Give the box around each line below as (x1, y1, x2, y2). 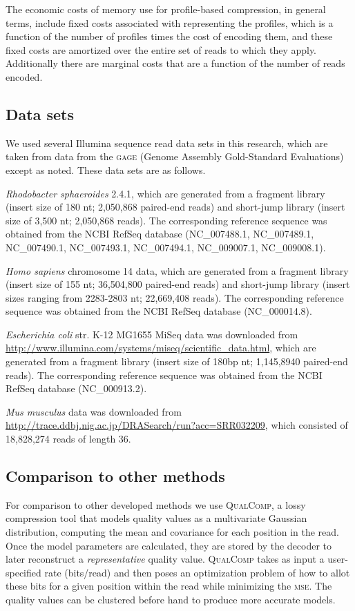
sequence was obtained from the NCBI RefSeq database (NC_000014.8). (6, 304, 312, 318)
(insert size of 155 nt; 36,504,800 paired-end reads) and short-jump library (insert (6, 277, 350, 291)
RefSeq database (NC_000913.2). (6, 381, 147, 396)
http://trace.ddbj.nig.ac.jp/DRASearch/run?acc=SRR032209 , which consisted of (6, 418, 348, 432)
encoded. (6, 69, 43, 84)
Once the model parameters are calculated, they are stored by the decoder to (6, 538, 332, 552)
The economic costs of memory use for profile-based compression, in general (6, 2, 326, 16)
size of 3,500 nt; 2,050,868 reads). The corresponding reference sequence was (6, 213, 327, 227)
